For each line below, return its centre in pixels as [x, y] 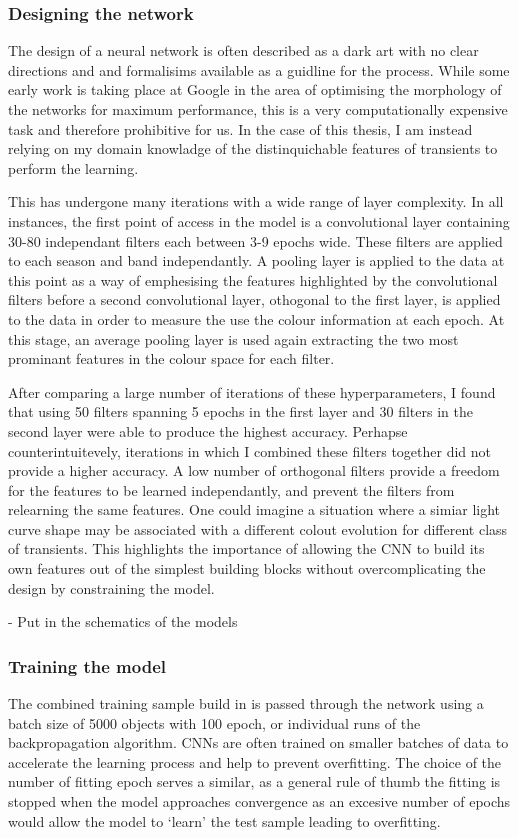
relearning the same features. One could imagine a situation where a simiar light [254, 509]
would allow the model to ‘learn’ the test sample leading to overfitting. [224, 820]
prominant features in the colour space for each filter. [171, 358]
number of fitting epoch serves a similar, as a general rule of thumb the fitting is [254, 781]
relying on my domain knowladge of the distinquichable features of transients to [253, 148]
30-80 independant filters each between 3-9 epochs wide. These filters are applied [255, 240]
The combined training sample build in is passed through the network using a [246, 703]
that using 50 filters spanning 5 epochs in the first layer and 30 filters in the [240, 411]
